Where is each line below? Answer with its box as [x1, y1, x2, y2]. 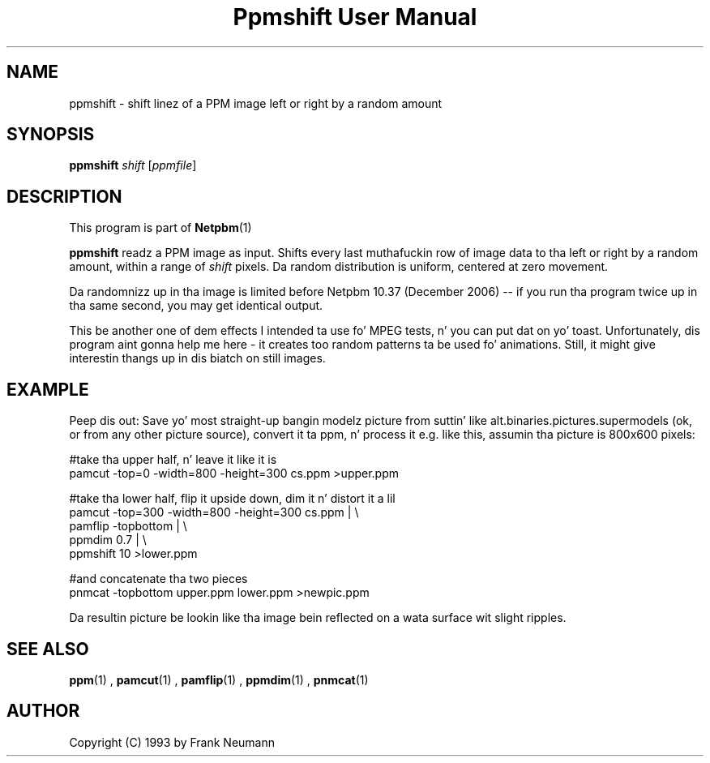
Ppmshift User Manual [233, 3, 477, 31]
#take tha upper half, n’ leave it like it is [69, 452, 277, 467]
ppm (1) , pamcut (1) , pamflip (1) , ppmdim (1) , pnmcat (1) [69, 672, 369, 687]
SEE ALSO [6, 638, 89, 659]
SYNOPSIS [6, 124, 95, 145]
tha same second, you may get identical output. [69, 298, 323, 313]
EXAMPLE [6, 379, 89, 400]
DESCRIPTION [6, 186, 122, 207]
